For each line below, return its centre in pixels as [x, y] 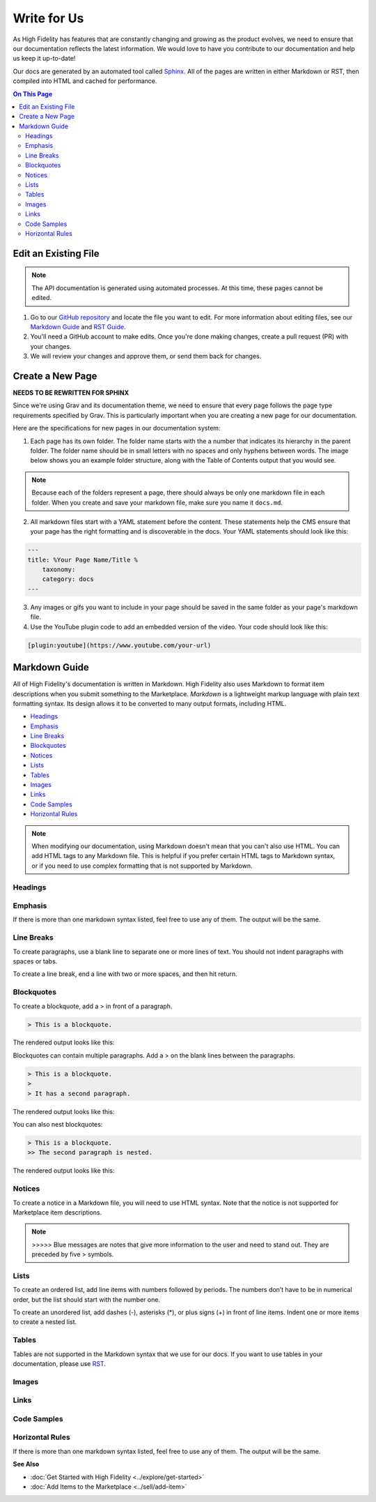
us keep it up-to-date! [44, 59]
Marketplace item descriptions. [57, 1212]
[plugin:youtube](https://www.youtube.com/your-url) [119, 645]
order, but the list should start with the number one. [86, 1299]
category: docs [68, 579]
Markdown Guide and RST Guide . [78, 326]
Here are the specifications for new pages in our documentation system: [117, 428]
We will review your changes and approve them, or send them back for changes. [146, 356]
